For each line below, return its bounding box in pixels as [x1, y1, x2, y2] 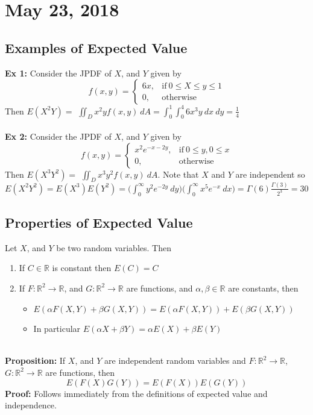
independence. [5, 399, 57, 411]
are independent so [235, 167, 305, 180]
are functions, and [126, 281, 193, 294]
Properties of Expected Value [5, 213, 193, 231]
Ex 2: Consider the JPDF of [5, 130, 112, 143]
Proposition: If [5, 354, 66, 367]
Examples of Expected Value [5, 38, 188, 57]
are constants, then [228, 281, 299, 294]
